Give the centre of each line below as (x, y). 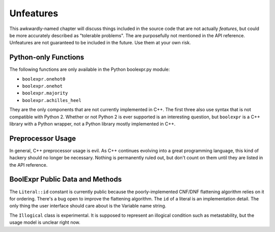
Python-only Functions (47, 57)
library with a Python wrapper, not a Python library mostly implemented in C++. (92, 124)
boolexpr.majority (45, 93)
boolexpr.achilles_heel (52, 100)
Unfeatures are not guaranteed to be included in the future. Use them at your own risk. (100, 43)
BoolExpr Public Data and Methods (66, 179)
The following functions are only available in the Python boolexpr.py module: (90, 69)
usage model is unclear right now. (45, 222)
